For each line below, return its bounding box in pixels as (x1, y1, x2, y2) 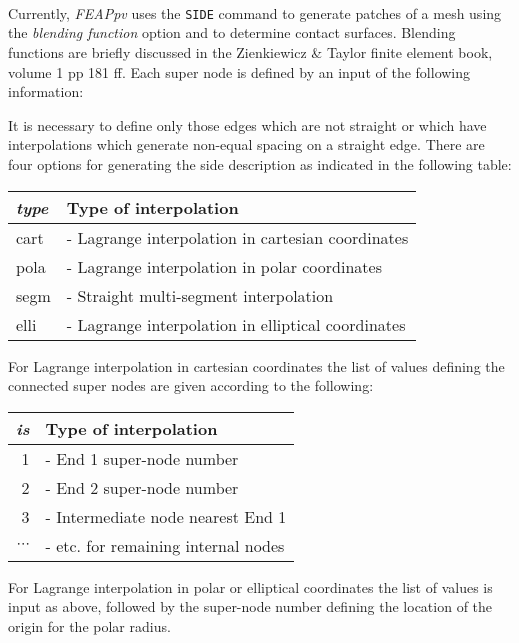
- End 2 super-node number (45, 475, 239, 499)
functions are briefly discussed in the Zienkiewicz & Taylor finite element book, (8, 42, 493, 63)
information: (8, 81, 84, 102)
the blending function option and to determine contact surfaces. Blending (8, 22, 456, 43)
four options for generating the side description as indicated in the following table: (8, 154, 512, 174)
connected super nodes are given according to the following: (8, 375, 374, 396)
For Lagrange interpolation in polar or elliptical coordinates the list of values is (8, 576, 493, 597)
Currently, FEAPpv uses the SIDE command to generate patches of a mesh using (8, 2, 502, 23)
